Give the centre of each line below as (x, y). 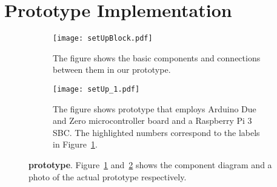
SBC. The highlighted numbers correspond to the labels (156, 132)
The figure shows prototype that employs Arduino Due (155, 108)
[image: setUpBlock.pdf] (103, 39)
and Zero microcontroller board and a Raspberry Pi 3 (152, 121)
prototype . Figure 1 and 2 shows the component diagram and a (150, 165)
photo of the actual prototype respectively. (108, 176)
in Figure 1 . (75, 144)
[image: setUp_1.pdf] (96, 89)
